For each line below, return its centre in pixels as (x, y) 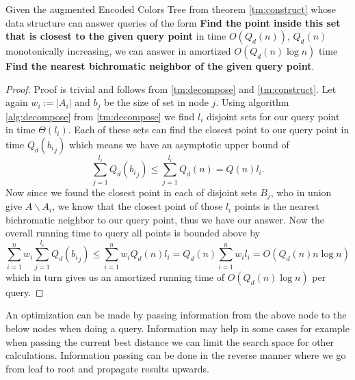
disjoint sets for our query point (273, 116)
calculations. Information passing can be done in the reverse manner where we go (176, 355)
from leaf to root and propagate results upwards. (107, 368)
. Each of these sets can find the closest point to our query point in (209, 130)
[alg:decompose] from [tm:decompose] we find (100, 116)
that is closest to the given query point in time (116, 36)
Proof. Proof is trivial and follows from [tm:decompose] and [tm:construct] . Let (171, 89)
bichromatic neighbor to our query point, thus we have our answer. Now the (165, 219)
